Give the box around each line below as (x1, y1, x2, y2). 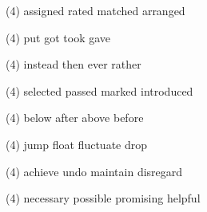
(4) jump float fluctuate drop (6, 135, 148, 152)
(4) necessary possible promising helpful (6, 190, 201, 206)
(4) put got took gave (6, 29, 111, 45)
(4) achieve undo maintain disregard (6, 163, 183, 179)
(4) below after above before (6, 109, 144, 126)
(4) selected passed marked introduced (6, 82, 193, 99)
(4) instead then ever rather (6, 56, 141, 73)
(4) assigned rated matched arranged (6, 2, 185, 18)
